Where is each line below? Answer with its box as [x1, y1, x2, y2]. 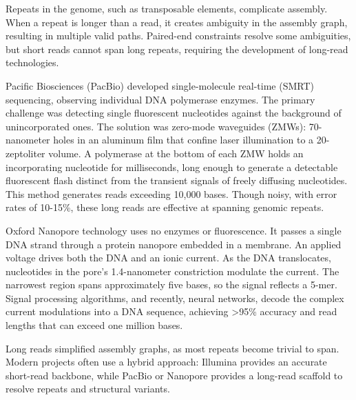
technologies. [6, 55, 59, 70]
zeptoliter [6, 146, 45, 160]
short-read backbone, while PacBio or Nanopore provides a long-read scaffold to [6, 368, 343, 382]
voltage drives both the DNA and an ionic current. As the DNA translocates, [6, 250, 331, 265]
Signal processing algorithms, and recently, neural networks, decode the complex [6, 290, 344, 305]
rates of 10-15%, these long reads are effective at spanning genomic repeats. [6, 200, 324, 214]
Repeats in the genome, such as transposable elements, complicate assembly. [6, 1, 328, 15]
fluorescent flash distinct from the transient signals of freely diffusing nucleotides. [6, 173, 348, 188]
